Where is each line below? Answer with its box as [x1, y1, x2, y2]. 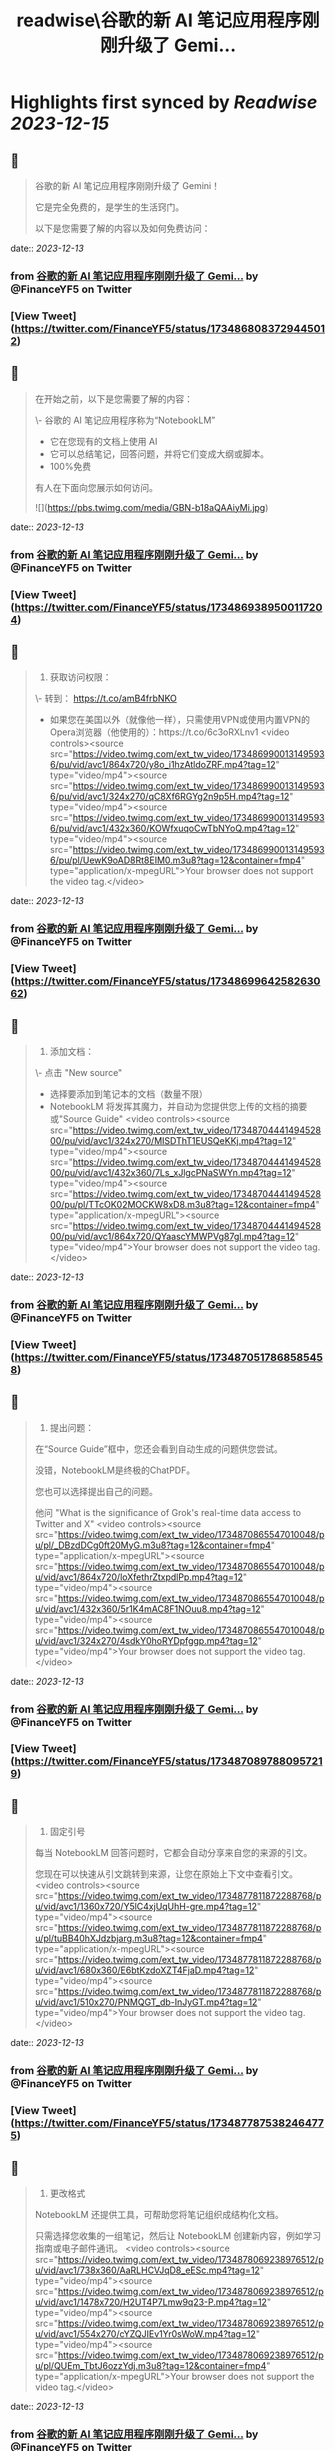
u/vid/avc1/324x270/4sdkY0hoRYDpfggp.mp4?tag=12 [34, 1634, 258, 1646]
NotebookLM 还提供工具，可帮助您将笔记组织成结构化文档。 [34, 2208, 284, 2220]
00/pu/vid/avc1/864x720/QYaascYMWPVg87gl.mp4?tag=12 [49, 1230, 296, 1242]
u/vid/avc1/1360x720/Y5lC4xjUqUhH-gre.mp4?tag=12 [34, 1901, 258, 1913]
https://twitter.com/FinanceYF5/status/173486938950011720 [14, 600, 323, 614]
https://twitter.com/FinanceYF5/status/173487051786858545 [14, 1350, 323, 1364]
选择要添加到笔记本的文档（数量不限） [49, 1087, 208, 1100]
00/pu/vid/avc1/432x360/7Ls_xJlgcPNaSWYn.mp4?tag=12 [49, 1166, 292, 1178]
